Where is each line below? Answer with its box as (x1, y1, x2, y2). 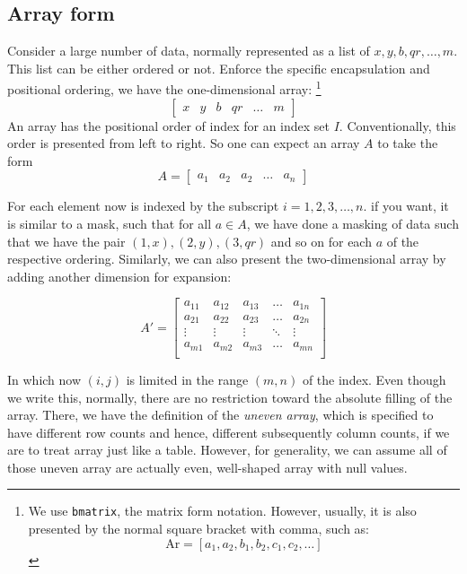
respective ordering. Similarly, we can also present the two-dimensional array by (7, 249, 446, 268)
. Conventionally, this (339, 116, 456, 135)
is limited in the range (126, 370, 249, 388)
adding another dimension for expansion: (7, 266, 232, 285)
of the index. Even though (302, 370, 446, 388)
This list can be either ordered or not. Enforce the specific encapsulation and (7, 58, 430, 77)
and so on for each (270, 231, 372, 250)
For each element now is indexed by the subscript (7, 196, 279, 215)
